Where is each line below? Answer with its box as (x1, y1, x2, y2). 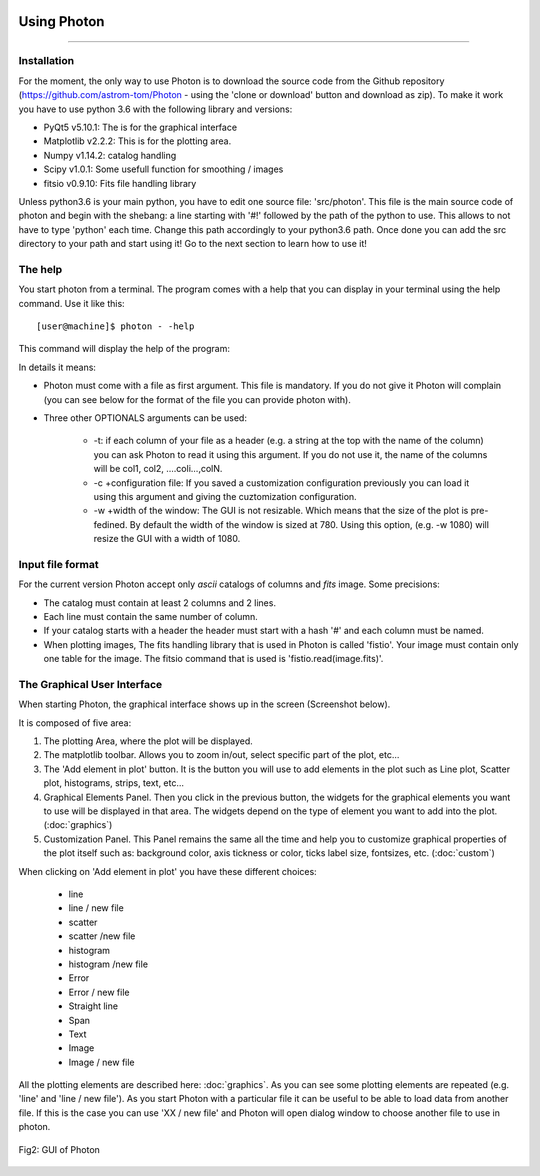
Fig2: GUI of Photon (18, 1143, 100, 1155)
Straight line (68, 1000, 119, 1012)
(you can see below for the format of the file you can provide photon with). (43, 393, 352, 405)
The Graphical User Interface (18, 677, 163, 691)
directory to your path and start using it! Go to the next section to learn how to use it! (18, 238, 367, 250)
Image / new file (68, 1056, 135, 1068)
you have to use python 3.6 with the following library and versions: (18, 103, 293, 115)
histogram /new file (68, 958, 149, 970)
